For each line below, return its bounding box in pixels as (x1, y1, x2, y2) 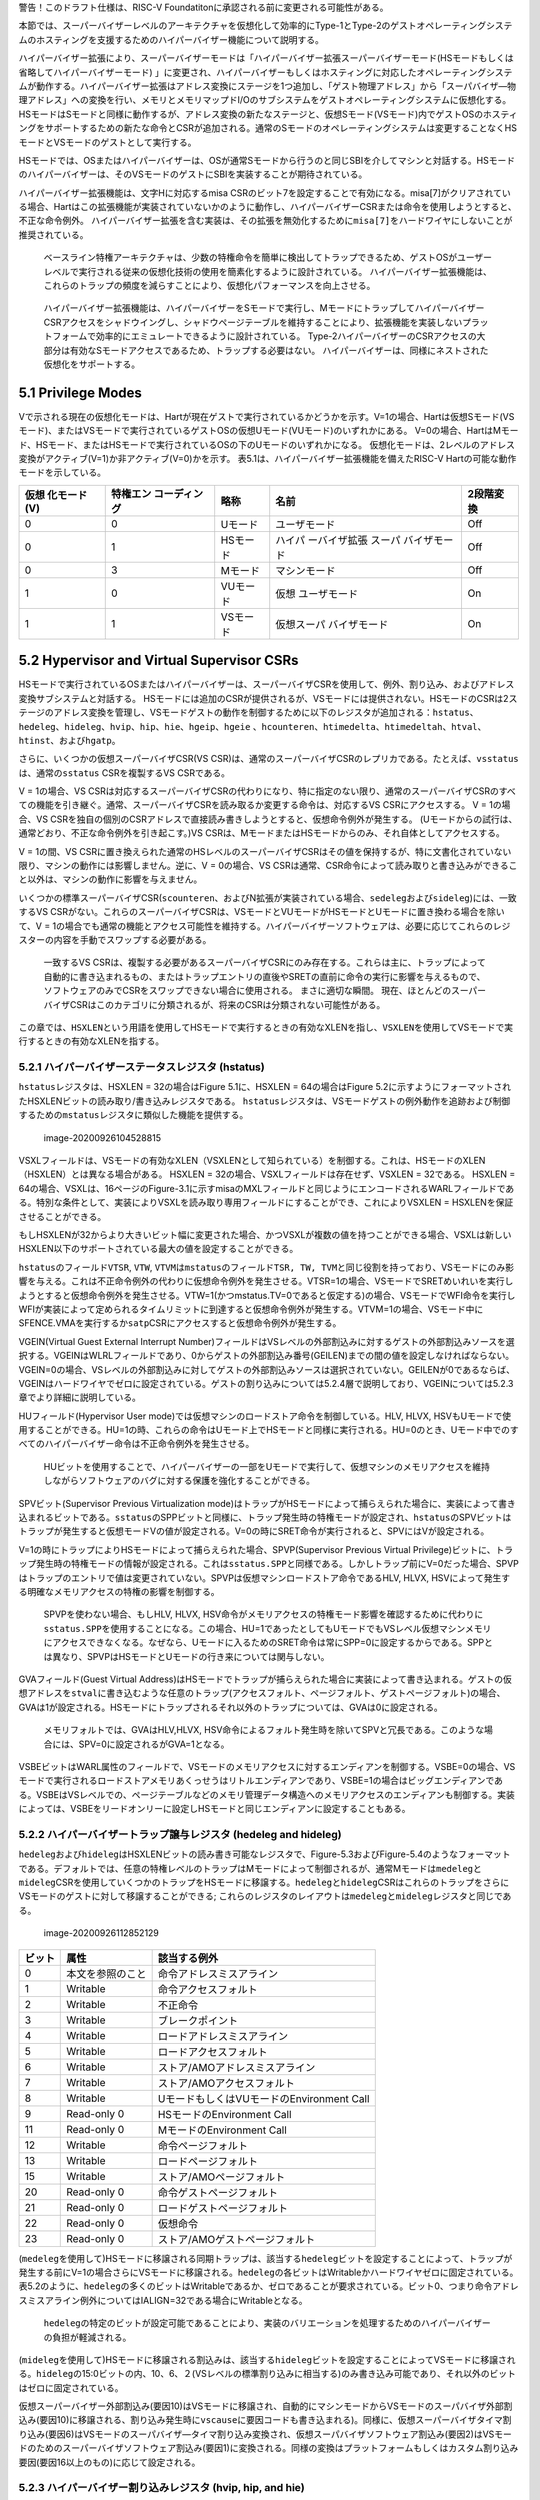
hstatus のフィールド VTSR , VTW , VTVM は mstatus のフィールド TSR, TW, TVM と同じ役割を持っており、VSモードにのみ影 (18, 1261, 515, 1273)
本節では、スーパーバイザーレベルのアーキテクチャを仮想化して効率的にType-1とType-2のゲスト (18, 20, 417, 32)
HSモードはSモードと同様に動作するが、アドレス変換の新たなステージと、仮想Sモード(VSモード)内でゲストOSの (18, 108, 484, 120)
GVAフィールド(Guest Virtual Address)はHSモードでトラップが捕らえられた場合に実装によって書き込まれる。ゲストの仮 (18, 1673, 512, 1685)
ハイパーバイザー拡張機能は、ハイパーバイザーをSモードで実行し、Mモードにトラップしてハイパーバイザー (43, 302, 485, 314)
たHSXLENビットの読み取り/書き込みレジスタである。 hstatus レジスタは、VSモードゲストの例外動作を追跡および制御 (18, 1095, 511, 1107)
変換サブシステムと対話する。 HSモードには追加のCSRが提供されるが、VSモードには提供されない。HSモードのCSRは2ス (18, 692, 518, 704)
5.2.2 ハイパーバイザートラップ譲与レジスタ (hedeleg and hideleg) (18, 1827, 342, 1841)
